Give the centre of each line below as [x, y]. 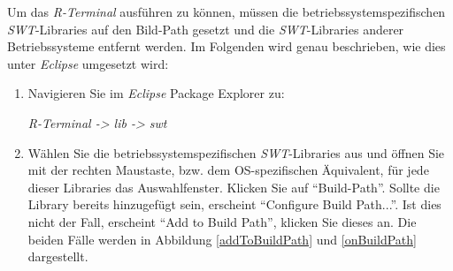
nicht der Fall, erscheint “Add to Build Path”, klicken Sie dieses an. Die [222, 221]
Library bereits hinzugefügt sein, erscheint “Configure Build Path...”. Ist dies [234, 204]
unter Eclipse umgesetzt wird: [88, 63]
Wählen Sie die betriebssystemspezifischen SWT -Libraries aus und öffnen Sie [236, 152]
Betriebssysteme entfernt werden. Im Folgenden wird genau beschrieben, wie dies [226, 46]
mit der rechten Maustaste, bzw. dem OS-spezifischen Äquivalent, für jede [228, 170]
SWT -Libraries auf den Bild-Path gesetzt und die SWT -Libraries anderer [206, 29]
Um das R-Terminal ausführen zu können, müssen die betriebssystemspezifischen [226, 11]
